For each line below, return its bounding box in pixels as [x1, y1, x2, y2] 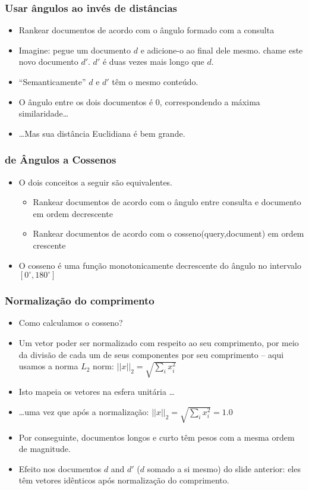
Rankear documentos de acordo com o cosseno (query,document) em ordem [33, 227, 304, 240]
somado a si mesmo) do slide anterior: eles [147, 462, 301, 475]
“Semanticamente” [18, 76, 86, 87]
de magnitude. [18, 442, 71, 455]
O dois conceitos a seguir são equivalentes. [18, 175, 173, 188]
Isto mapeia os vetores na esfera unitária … [18, 385, 175, 398]
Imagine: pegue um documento [18, 43, 131, 56]
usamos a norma [18, 360, 78, 372]
